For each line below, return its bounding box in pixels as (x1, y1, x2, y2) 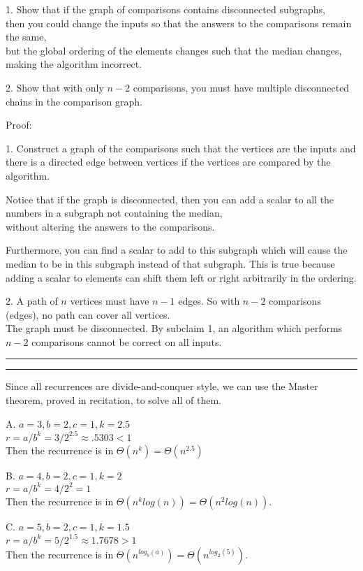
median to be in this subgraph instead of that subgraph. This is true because (6, 256, 335, 270)
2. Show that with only (6, 80, 104, 94)
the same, (6, 29, 47, 44)
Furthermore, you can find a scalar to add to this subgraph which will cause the (6, 243, 348, 257)
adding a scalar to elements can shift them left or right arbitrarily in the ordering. (6, 270, 357, 284)
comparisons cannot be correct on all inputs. (31, 334, 222, 349)
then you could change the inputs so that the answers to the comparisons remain (6, 15, 352, 30)
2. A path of (6, 294, 58, 308)
